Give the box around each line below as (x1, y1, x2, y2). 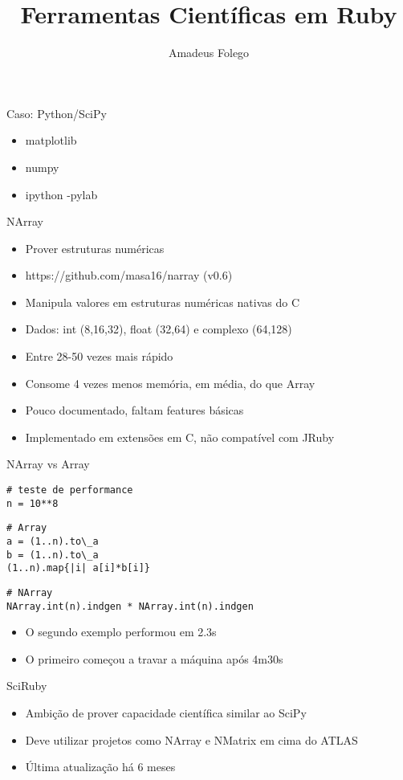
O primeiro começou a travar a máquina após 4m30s (25, 650, 283, 667)
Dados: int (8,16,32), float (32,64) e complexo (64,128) (25, 321, 292, 337)
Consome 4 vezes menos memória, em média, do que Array (25, 374, 315, 391)
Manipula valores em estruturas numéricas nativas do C (25, 293, 299, 310)
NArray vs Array (6, 455, 90, 472)
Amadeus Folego (168, 44, 250, 61)
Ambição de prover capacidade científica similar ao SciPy (25, 704, 307, 721)
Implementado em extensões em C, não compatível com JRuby (25, 428, 335, 445)
